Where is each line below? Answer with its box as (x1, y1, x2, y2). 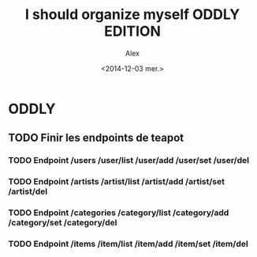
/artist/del (8, 186, 48, 197)
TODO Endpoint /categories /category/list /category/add (8, 207, 229, 218)
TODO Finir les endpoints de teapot (8, 131, 184, 145)
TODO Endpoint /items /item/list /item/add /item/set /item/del (8, 239, 248, 250)
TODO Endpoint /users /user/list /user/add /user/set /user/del (8, 155, 250, 166)
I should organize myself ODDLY (24, 6, 240, 24)
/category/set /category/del (8, 217, 117, 229)
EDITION (103, 22, 162, 40)
